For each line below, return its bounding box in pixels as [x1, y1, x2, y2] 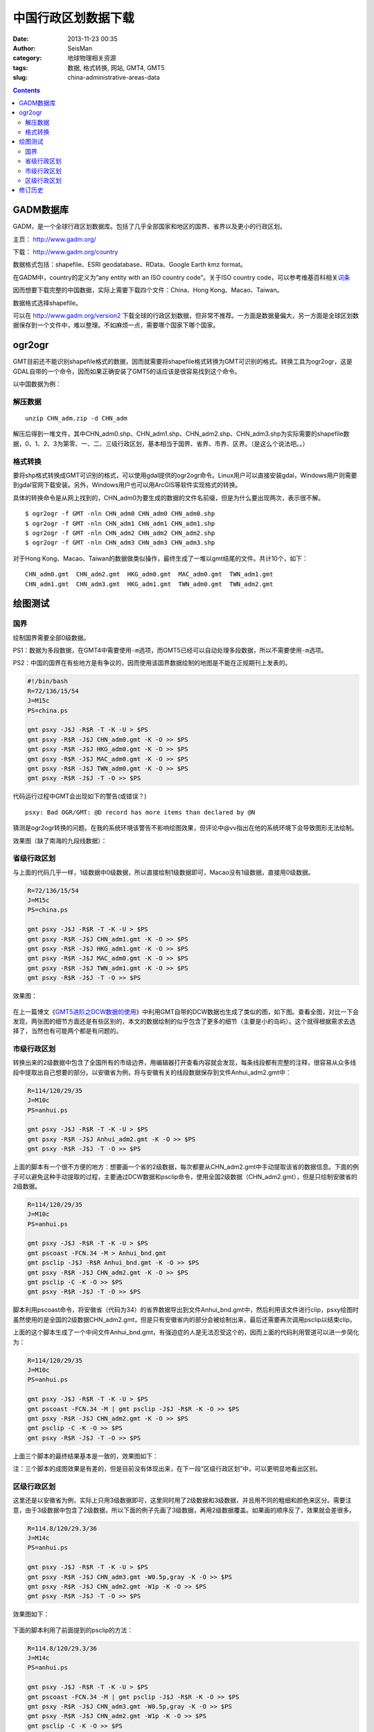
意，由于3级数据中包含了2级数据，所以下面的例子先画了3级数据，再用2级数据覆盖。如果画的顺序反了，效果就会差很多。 [12, 1505, 356, 1514]
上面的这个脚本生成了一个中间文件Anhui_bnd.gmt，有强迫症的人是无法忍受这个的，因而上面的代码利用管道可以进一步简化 [12, 1328, 359, 1336]
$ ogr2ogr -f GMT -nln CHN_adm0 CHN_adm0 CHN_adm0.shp [25, 510, 215, 518]
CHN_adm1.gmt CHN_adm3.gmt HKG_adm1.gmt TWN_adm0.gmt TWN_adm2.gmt [25, 580, 274, 588]
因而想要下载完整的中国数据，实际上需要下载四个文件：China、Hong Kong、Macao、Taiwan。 [12, 286, 283, 294]
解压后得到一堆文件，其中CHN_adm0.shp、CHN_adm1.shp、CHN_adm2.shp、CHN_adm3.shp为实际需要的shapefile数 [12, 430, 350, 438]
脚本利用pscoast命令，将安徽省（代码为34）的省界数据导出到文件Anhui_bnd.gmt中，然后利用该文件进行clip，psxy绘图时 [12, 1306, 359, 1314]
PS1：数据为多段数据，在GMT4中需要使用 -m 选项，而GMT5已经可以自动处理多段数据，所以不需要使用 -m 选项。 [12, 646, 328, 655]
